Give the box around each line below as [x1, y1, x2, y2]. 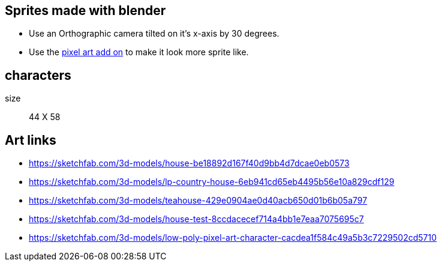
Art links [5, 132, 56, 148]
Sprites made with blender [5, 3, 166, 18]
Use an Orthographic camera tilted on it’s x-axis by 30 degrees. [29, 28, 279, 39]
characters [5, 67, 71, 83]
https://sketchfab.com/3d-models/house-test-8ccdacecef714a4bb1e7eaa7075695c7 [29, 214, 364, 225]
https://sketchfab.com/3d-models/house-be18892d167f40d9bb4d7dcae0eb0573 [29, 158, 350, 169]
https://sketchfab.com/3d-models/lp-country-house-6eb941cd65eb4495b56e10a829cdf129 [29, 177, 395, 187]
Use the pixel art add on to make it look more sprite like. [29, 47, 249, 58]
